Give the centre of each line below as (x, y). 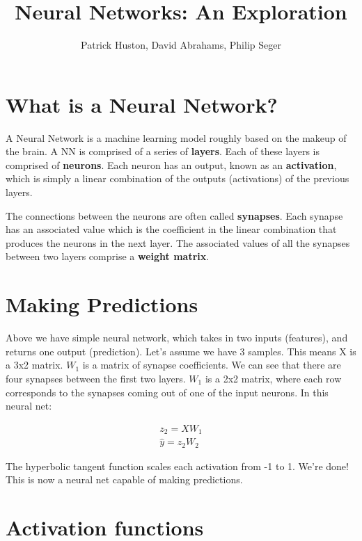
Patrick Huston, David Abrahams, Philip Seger (181, 45)
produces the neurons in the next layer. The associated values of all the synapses (178, 242)
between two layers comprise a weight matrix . (108, 256)
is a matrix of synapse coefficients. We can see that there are (212, 365)
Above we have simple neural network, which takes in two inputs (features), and (177, 338)
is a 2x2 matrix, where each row (273, 378)
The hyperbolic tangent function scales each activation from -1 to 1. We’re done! (177, 466)
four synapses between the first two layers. (96, 378)
